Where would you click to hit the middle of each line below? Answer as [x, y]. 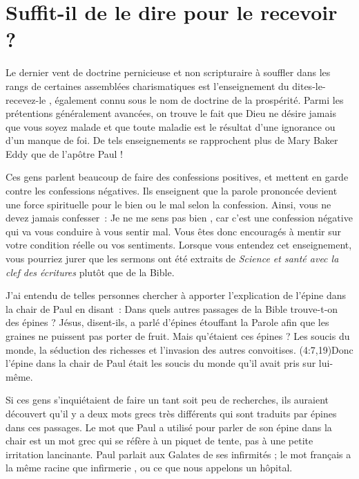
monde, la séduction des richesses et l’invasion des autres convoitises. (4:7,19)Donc [179, 349]
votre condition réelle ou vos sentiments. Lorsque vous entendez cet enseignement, [179, 245]
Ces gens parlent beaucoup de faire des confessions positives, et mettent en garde [177, 177]
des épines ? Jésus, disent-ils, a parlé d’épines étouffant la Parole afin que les [167, 322]
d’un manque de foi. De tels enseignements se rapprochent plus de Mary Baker [172, 140]
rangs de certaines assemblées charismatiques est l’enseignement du [147, 85]
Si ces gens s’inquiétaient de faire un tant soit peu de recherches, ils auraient [167, 400]
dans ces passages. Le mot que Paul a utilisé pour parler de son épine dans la [169, 427]
